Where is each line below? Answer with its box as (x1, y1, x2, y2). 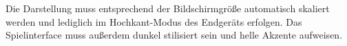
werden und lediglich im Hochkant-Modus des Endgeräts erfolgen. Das (6, 14, 302, 28)
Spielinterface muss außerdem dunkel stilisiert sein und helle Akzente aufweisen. (6, 28, 343, 42)
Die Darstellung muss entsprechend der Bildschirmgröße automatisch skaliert (6, 1, 330, 15)
